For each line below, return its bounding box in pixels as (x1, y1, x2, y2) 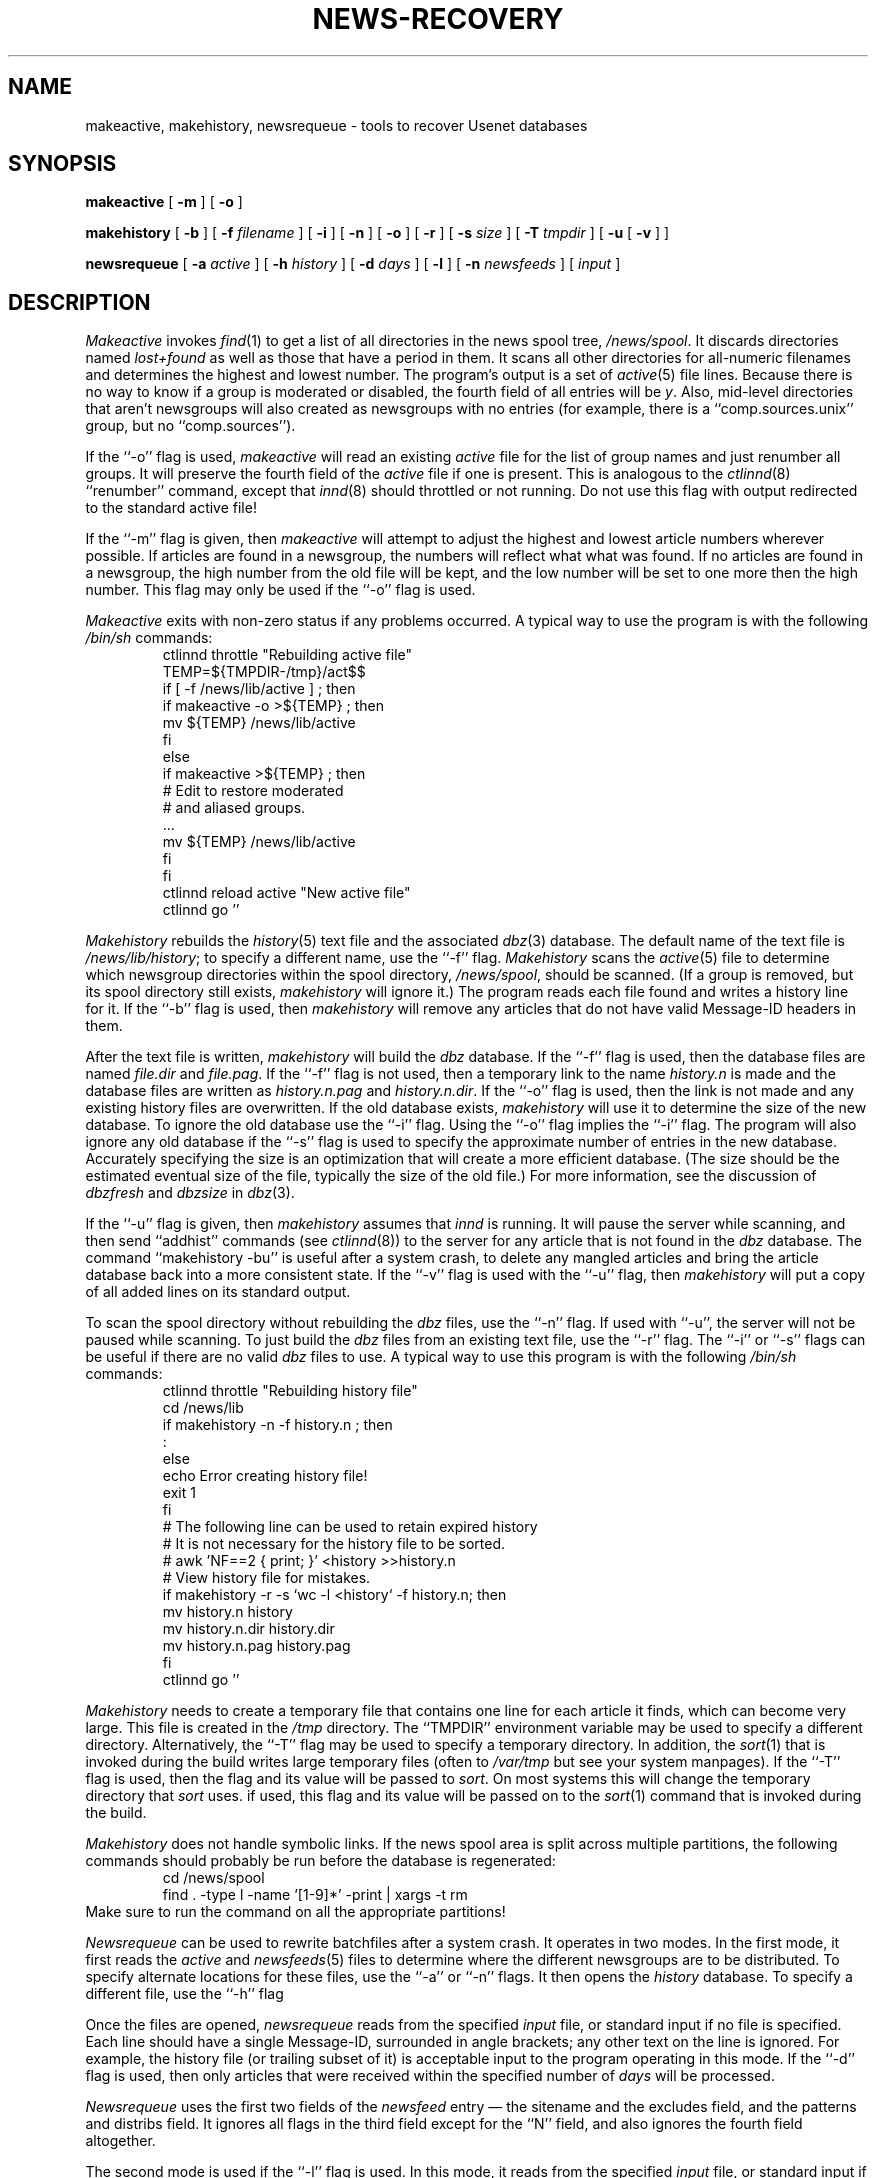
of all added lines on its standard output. (85, 1283, 351, 1301)
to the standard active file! (85, 499, 257, 517)
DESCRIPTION (8, 289, 151, 315)
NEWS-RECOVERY (312, 2, 564, 36)
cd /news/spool (162, 1869, 265, 1887)
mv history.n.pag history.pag (162, 1637, 351, 1655)
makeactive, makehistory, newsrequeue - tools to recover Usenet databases (85, 116, 588, 134)
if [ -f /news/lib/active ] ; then (162, 680, 356, 698)
